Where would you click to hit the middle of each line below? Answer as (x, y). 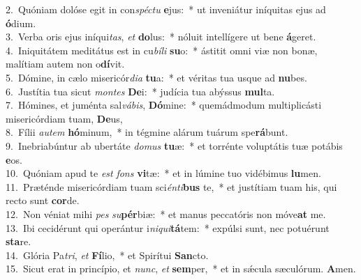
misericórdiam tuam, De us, (64, 118)
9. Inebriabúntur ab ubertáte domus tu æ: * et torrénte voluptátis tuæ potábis (174, 145)
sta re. (19, 241)
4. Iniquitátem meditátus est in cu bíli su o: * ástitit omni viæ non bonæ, (162, 50)
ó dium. (21, 23)
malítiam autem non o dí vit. (65, 64)
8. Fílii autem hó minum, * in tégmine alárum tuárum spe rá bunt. (147, 132)
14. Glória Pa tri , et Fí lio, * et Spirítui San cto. (107, 255)
